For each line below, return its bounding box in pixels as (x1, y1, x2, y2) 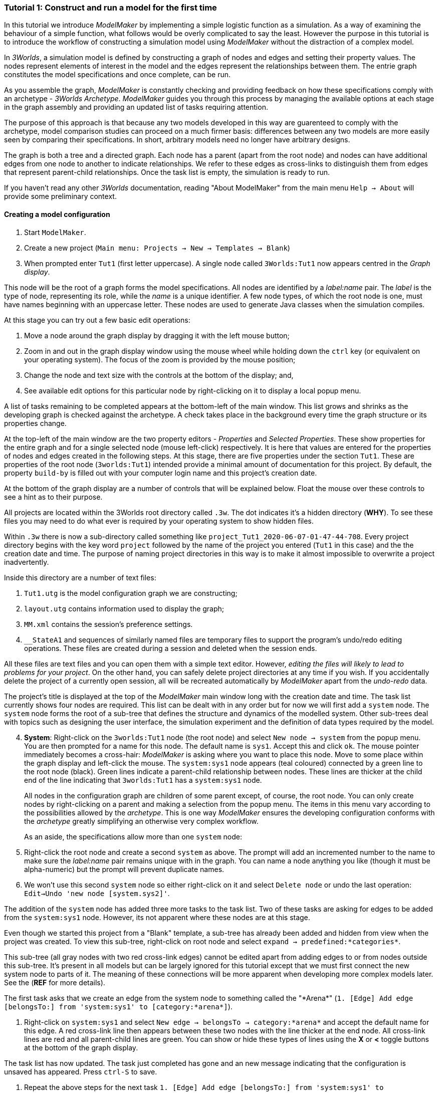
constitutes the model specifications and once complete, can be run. (4, 70, 231, 79)
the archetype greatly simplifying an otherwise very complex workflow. (24, 816, 259, 825)
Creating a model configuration (4, 209, 110, 218)
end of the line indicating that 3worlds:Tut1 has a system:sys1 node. (24, 775, 262, 784)
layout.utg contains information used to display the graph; (24, 604, 225, 613)
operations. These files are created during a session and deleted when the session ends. (24, 643, 317, 652)
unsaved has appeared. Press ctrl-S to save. (4, 1067, 157, 1076)
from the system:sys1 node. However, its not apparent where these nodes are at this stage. (4, 913, 310, 922)
